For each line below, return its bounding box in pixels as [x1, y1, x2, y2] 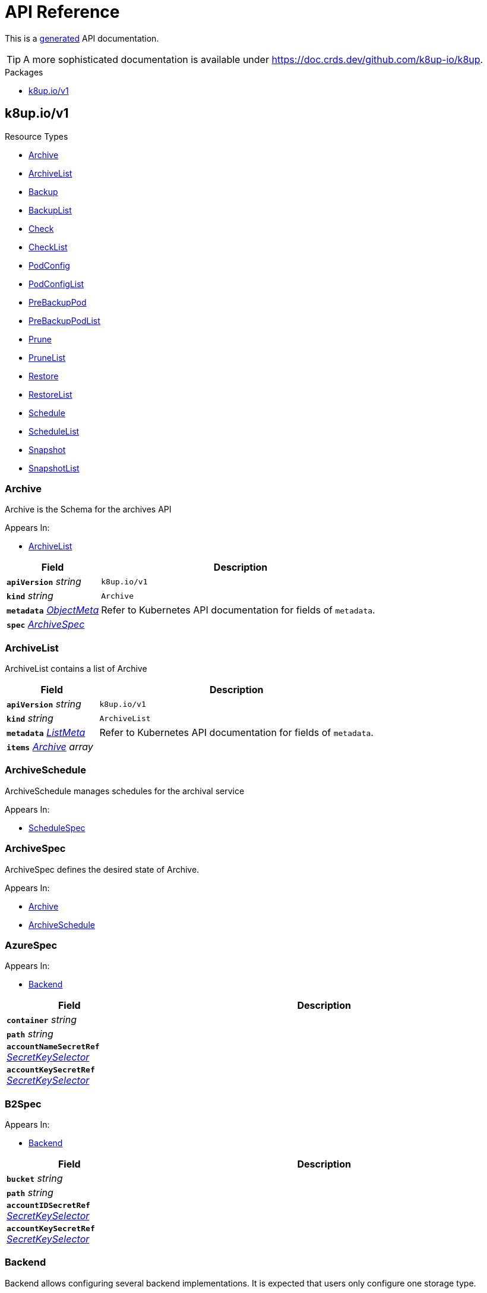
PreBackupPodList [29, 315, 100, 326]
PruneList [29, 352, 66, 363]
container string [7, 1014, 77, 1026]
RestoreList [29, 389, 72, 399]
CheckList [29, 241, 68, 252]
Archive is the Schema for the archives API [5, 504, 172, 515]
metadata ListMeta [7, 726, 86, 739]
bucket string [7, 1172, 63, 1185]
